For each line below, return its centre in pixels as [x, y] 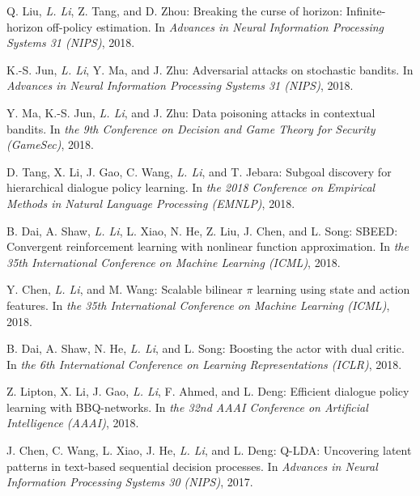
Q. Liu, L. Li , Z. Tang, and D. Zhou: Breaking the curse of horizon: [175, 11]
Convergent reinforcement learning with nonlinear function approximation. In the [208, 246]
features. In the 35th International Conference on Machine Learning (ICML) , [198, 305]
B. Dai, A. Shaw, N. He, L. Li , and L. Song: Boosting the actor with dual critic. [206, 348]
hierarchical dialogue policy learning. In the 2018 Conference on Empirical [191, 187]
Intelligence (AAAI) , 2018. [73, 423]
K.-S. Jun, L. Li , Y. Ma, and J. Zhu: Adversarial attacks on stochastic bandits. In [210, 69]
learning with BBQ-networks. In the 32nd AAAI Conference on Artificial [187, 407]
